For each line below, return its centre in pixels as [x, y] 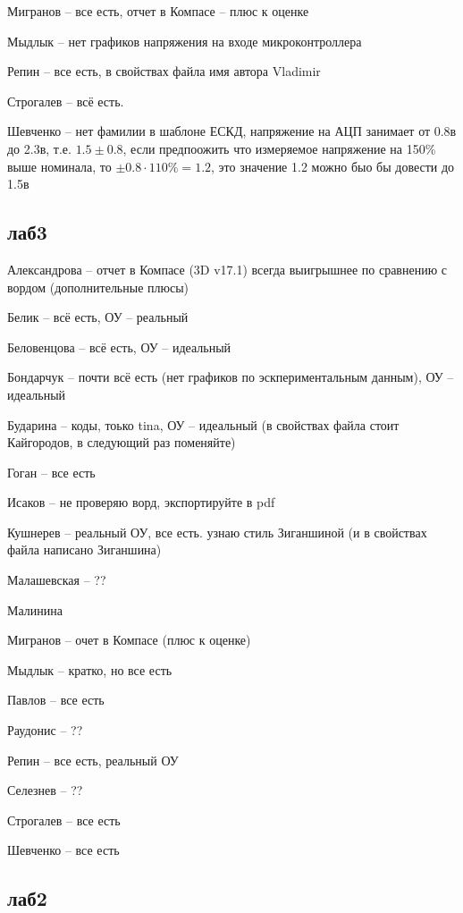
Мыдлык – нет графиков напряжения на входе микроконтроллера [185, 41]
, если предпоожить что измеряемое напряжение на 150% [279, 148]
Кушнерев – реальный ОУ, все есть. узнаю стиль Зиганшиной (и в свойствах [217, 532]
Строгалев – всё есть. [66, 101]
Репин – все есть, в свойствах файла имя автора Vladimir [164, 71]
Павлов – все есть [56, 700]
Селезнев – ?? [45, 790]
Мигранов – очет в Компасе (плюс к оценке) [129, 640]
